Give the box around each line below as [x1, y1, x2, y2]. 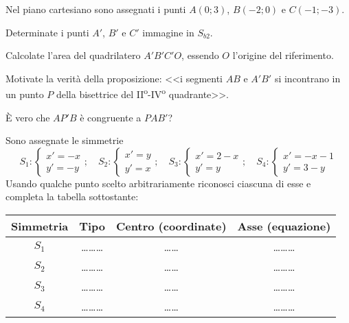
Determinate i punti [5, 25, 89, 39]
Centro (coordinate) [116, 218, 227, 234]
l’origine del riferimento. [232, 48, 334, 62]
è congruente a [80, 110, 142, 124]
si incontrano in [274, 71, 341, 85]
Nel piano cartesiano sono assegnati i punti [5, 2, 186, 16]
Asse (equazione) [237, 218, 331, 234]
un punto [5, 87, 44, 101]
